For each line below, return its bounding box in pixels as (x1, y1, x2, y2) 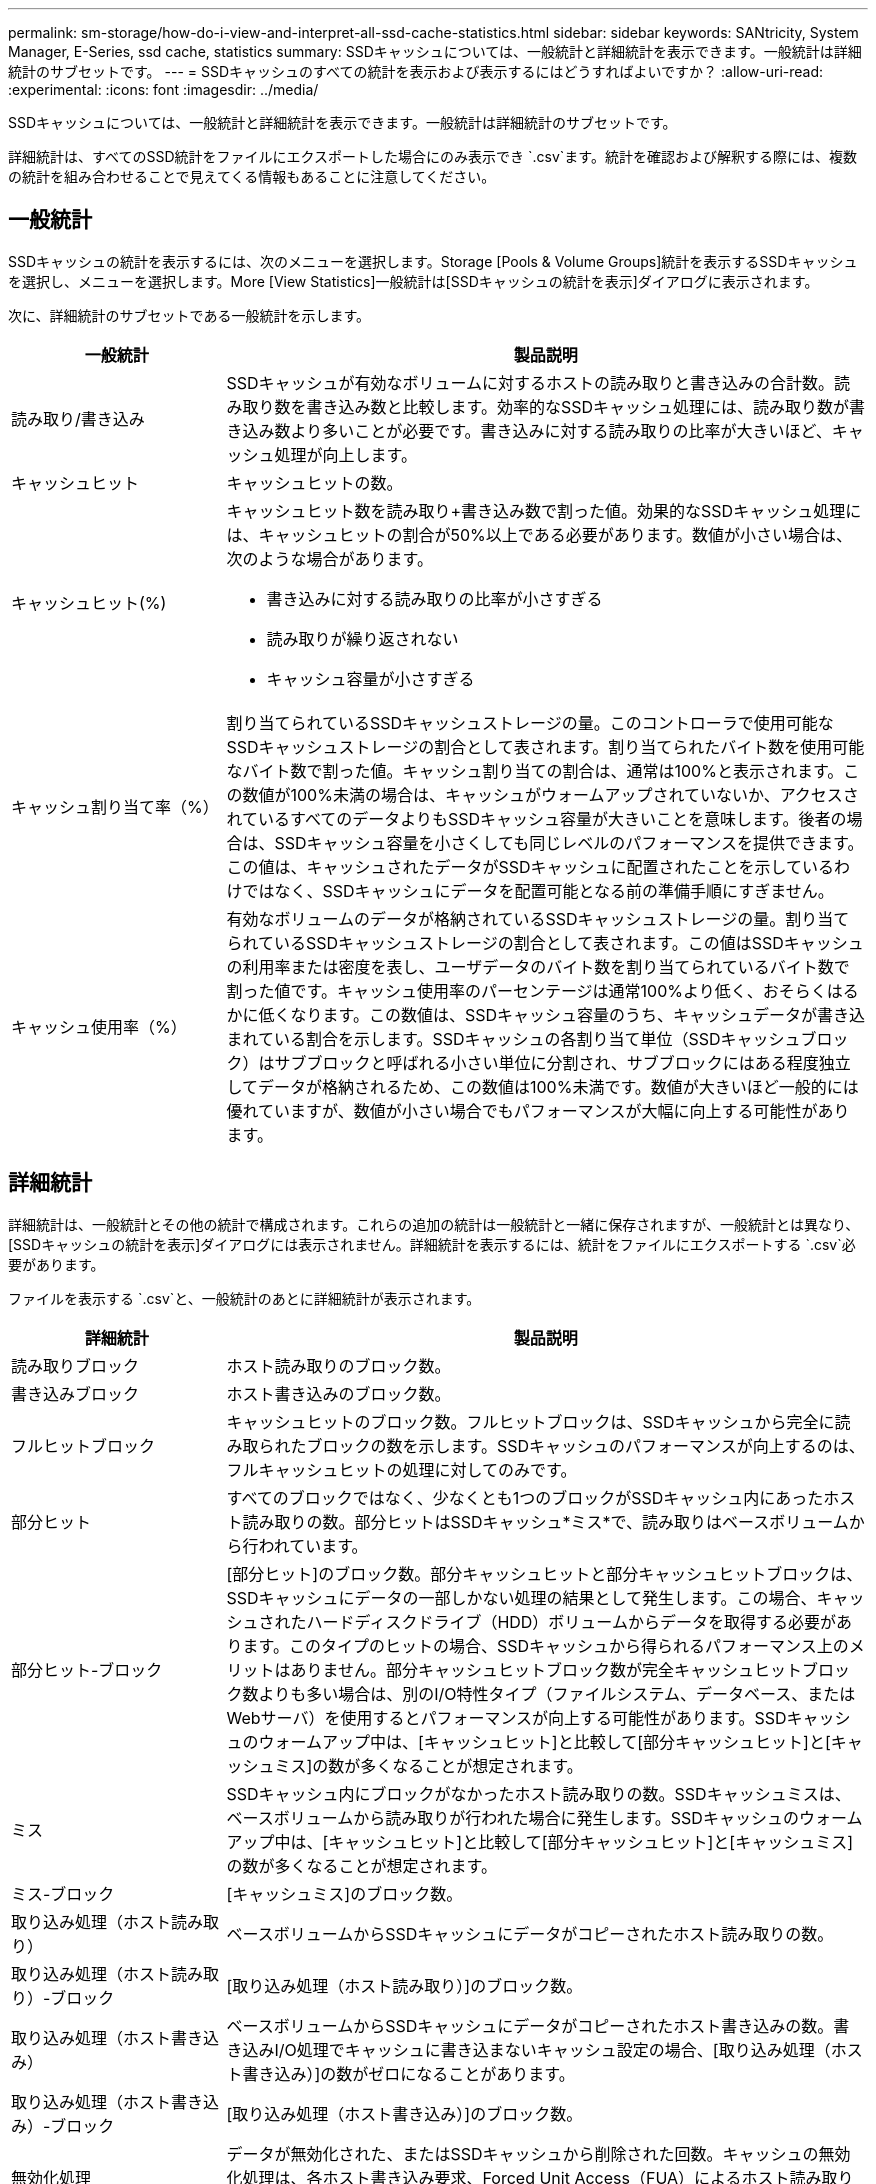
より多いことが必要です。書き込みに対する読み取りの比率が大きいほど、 (290, 420, 832, 441)
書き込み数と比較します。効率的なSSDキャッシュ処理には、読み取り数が (306, 396, 849, 417)
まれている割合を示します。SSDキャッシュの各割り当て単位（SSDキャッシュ (226, 1028, 801, 1049)
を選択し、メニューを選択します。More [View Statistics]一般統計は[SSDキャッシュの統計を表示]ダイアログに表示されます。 (8, 272, 819, 290)
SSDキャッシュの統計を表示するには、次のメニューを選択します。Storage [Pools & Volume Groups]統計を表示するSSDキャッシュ (8, 252, 858, 270)
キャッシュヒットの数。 (226, 472, 403, 493)
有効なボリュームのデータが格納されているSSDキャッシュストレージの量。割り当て (226, 908, 850, 929)
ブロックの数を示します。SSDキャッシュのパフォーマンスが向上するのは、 (306, 1435, 865, 1456)
